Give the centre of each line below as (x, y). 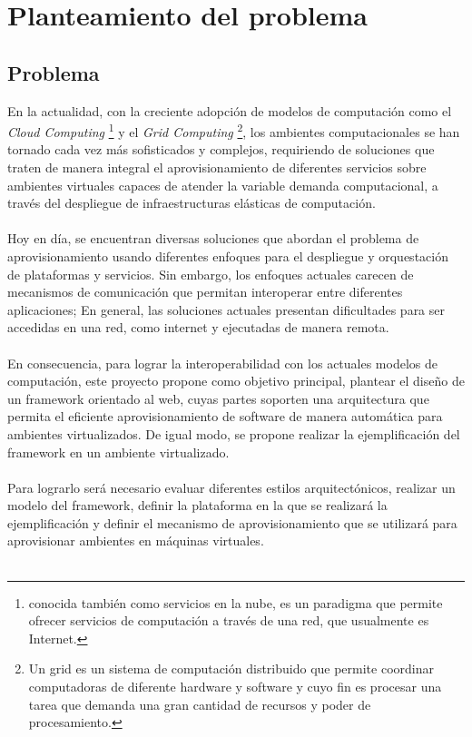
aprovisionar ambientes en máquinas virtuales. (136, 540)
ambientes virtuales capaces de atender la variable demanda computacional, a (223, 185)
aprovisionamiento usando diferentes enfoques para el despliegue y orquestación (228, 255)
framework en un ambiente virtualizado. (118, 452)
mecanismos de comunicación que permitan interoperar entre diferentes (205, 292)
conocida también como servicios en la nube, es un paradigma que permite (236, 602)
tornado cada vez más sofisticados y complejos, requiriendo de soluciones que (221, 149)
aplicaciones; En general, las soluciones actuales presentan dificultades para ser (226, 309)
